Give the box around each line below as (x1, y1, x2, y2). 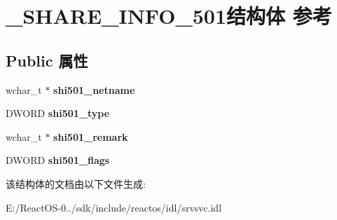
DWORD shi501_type (6, 106, 110, 121)
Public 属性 (6, 49, 88, 71)
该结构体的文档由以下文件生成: (6, 176, 146, 191)
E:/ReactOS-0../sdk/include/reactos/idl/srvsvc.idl (6, 200, 222, 214)
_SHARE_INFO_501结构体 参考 (6, 1, 332, 30)
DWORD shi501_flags (6, 153, 110, 167)
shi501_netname (53, 82, 135, 97)
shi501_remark (53, 129, 128, 144)
